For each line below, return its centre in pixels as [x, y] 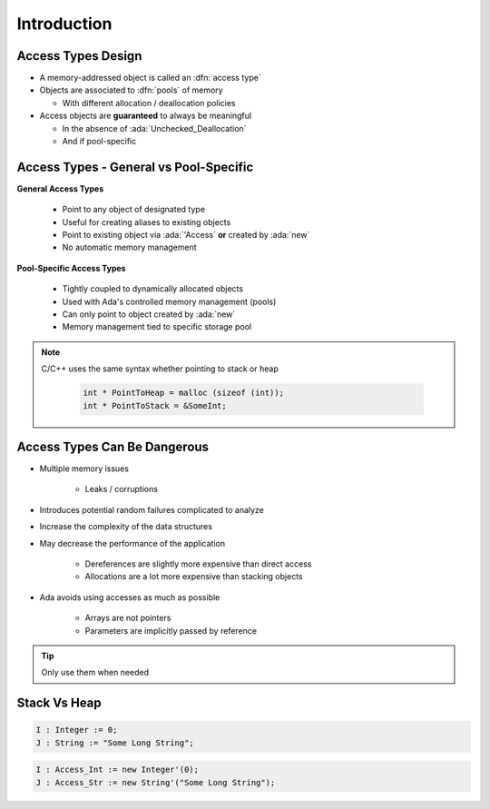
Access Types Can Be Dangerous [113, 447]
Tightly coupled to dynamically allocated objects [153, 289]
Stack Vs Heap [59, 703]
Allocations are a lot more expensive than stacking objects [194, 577]
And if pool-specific [99, 142]
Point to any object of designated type [134, 210]
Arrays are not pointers [128, 618]
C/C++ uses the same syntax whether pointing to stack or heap [160, 369]
